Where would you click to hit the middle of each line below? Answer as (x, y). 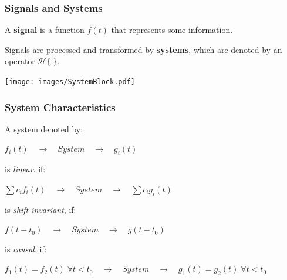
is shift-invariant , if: (40, 209)
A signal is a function (45, 30)
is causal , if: (26, 249)
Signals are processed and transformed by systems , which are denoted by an (143, 49)
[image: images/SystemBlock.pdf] (70, 82)
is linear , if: (25, 169)
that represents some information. (172, 30)
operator (20, 61)
